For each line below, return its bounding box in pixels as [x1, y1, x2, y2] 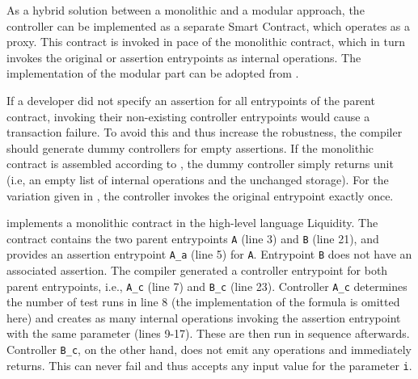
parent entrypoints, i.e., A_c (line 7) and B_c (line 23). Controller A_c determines [6, 277, 407, 294]
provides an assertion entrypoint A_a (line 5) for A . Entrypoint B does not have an [6, 246, 412, 263]
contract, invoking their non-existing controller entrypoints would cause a [6, 107, 370, 124]
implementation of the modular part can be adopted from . [6, 65, 299, 82]
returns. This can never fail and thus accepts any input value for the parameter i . [6, 356, 412, 373]
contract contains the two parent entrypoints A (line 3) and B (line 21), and [6, 230, 379, 246]
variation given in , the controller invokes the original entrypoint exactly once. [6, 187, 394, 204]
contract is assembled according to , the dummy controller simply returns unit [6, 155, 394, 172]
